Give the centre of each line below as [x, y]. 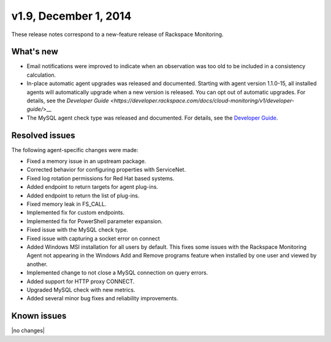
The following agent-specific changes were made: [75, 150]
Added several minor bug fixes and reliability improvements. [102, 298]
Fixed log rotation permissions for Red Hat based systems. [101, 178]
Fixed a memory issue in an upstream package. [86, 161]
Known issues [39, 316]
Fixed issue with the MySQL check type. [78, 230]
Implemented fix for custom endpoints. [76, 213]
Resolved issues [44, 135]
